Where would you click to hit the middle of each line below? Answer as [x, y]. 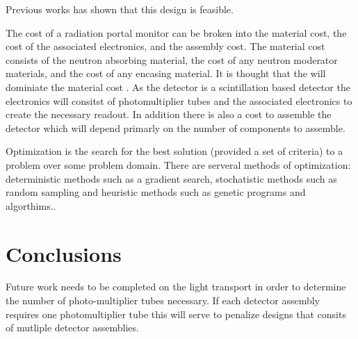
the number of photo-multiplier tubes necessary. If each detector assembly [163, 300]
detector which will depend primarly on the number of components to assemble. [176, 127]
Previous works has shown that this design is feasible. [120, 9]
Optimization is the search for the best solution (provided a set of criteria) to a [174, 151]
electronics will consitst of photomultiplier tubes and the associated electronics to [179, 100]
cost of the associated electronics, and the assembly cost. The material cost [165, 46]
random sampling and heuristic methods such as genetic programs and [156, 192]
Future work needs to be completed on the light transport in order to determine [176, 287]
